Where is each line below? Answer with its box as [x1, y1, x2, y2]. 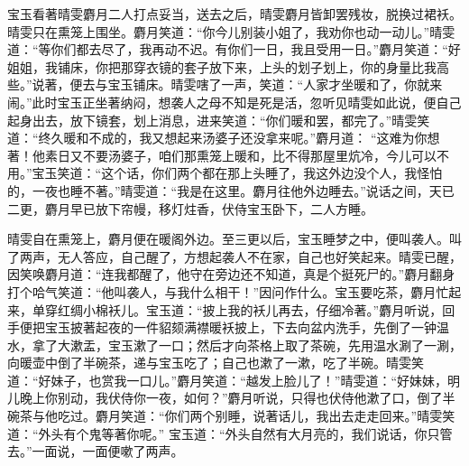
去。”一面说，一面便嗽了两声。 [7, 442, 184, 461]
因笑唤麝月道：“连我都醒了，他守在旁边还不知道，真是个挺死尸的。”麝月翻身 [7, 265, 455, 284]
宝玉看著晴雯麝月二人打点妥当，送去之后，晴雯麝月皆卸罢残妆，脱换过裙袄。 [7, 5, 462, 23]
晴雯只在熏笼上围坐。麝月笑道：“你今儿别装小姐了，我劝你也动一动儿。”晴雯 [7, 22, 455, 41]
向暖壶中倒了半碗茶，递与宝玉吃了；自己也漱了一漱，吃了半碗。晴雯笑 [7, 353, 424, 372]
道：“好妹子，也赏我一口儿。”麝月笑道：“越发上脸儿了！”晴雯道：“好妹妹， [7, 370, 448, 389]
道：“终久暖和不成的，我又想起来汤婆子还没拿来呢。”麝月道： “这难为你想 [7, 128, 440, 147]
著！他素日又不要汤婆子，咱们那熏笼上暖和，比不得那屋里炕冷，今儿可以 [7, 145, 437, 164]
